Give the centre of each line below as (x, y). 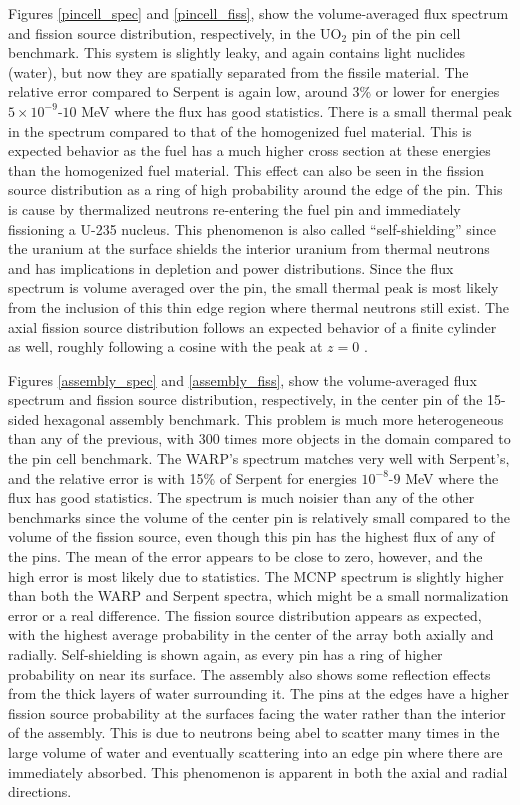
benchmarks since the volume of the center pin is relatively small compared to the (259, 516)
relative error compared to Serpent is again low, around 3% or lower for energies (254, 91)
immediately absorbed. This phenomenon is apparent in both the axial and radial (258, 771)
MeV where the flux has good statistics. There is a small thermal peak (296, 110)
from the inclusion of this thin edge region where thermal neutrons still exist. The (259, 306)
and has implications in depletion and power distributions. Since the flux (231, 267)
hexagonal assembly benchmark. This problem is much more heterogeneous (273, 418)
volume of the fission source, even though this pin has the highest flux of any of (251, 536)
